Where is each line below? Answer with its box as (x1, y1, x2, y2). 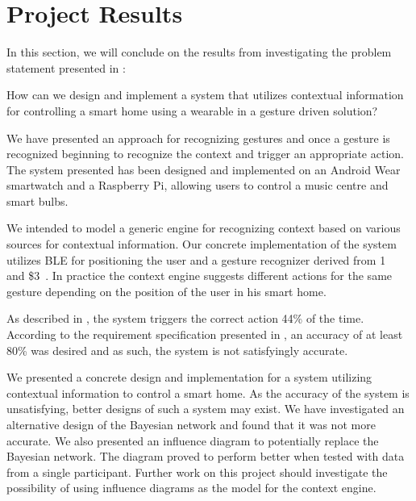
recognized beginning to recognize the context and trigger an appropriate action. (6, 145, 404, 162)
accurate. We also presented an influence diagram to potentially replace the (6, 432, 379, 449)
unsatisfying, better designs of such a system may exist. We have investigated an (6, 400, 405, 417)
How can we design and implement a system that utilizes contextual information (6, 86, 404, 103)
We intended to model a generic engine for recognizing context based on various (6, 219, 401, 236)
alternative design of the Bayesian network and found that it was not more (6, 416, 376, 432)
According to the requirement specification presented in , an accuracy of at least (6, 326, 403, 343)
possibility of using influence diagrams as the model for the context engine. (6, 479, 376, 496)
